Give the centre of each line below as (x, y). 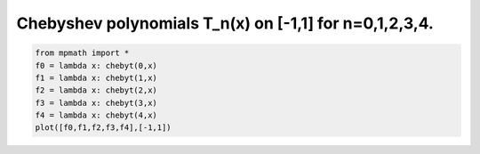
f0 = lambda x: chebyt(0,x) (96, 65)
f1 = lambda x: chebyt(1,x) (96, 77)
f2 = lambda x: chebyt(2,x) (96, 90)
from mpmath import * (82, 53)
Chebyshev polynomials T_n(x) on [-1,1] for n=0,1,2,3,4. (225, 23)
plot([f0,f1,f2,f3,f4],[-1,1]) (104, 128)
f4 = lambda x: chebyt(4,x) (96, 115)
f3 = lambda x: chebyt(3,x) (96, 103)
